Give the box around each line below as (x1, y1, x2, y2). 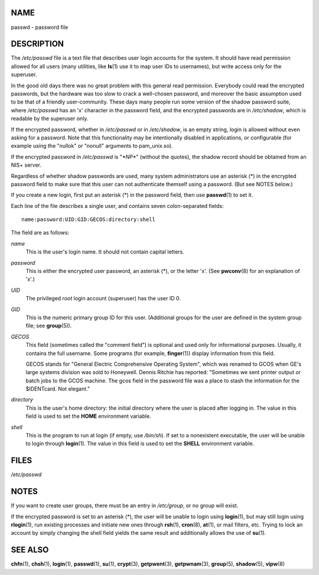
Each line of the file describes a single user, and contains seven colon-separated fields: (11, 202, 224, 209)
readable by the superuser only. (11, 115, 89, 122)
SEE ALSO (11, 545, 49, 555)
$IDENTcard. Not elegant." (25, 385, 90, 392)
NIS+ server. (11, 161, 41, 168)
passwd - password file (11, 24, 69, 31)
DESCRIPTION (11, 39, 64, 49)
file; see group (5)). (25, 322, 72, 329)
